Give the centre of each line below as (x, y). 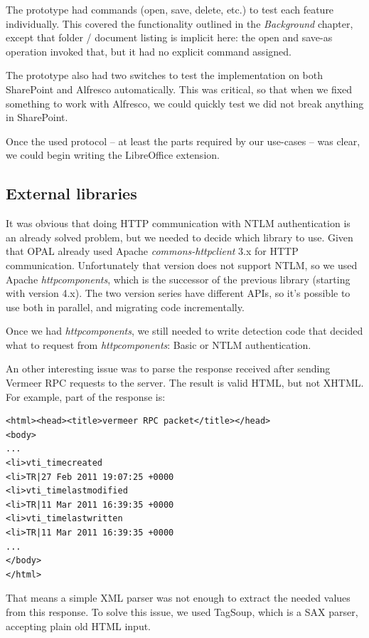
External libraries (71, 193)
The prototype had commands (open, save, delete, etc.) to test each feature (170, 9)
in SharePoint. (37, 117)
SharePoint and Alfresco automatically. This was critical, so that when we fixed (179, 89)
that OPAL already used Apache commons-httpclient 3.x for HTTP (152, 251)
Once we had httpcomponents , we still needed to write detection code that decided (184, 331)
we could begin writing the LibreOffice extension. (113, 155)
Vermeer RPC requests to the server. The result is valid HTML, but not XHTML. (185, 383)
